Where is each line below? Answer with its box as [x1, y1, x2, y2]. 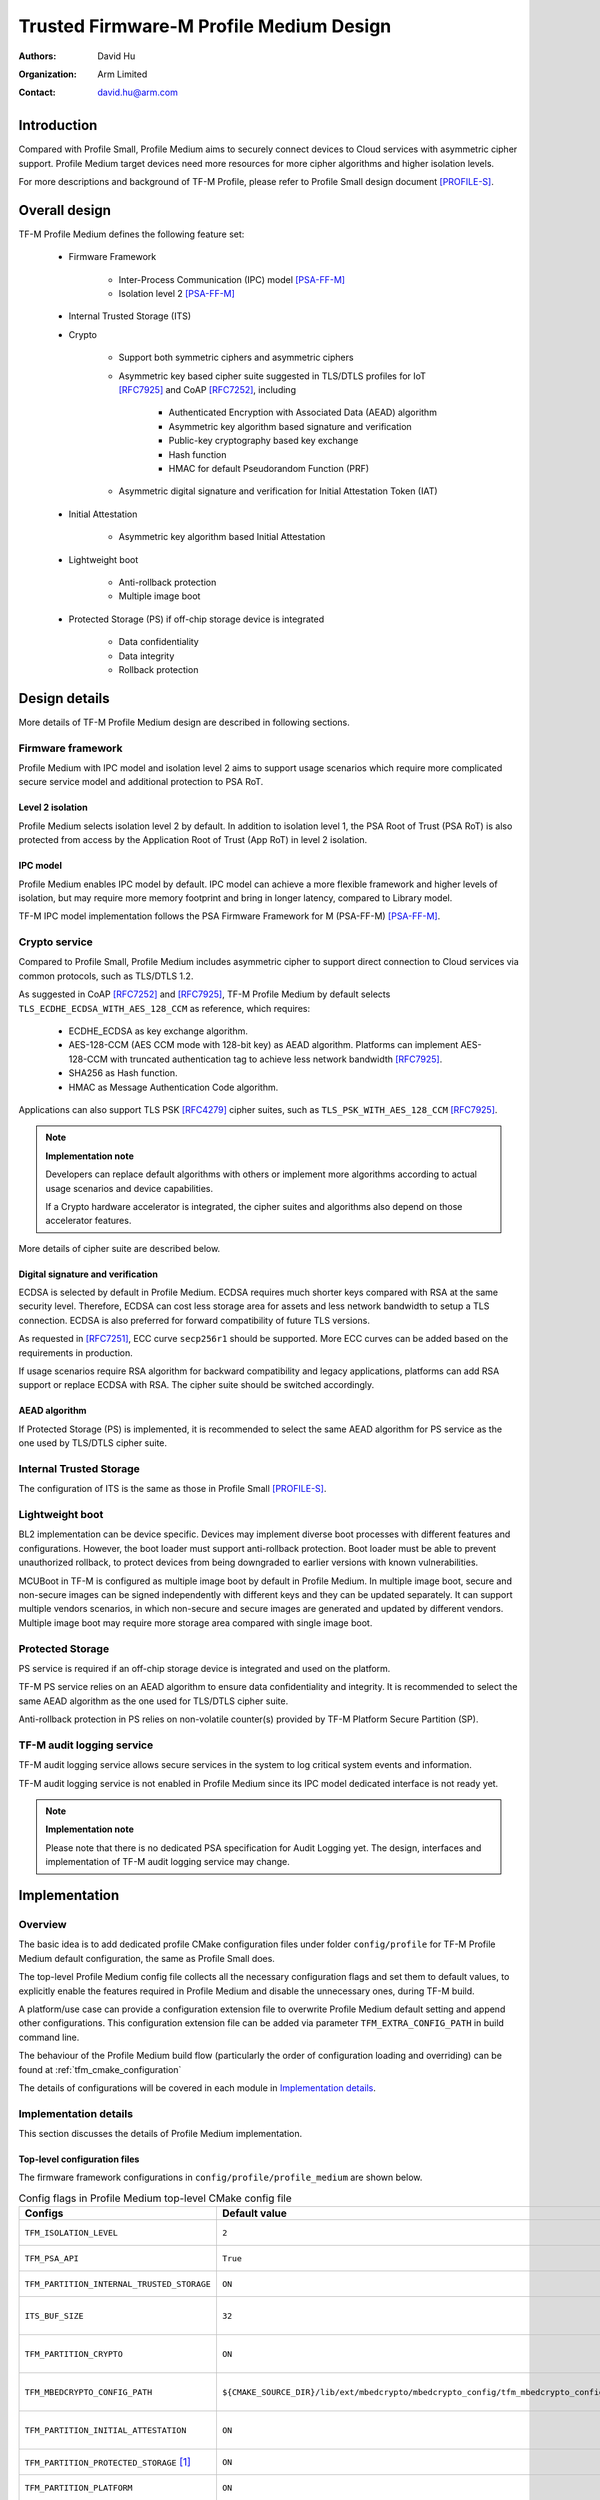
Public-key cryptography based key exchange [168, 435, 359, 447]
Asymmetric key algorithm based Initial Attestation [118, 531, 326, 543]
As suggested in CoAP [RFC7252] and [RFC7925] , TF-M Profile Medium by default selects [18, 988, 391, 1000]
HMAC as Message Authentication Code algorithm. [68, 1081, 279, 1093]
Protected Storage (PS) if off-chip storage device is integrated [68, 613, 325, 625]
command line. [18, 2031, 80, 2043]
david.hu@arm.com [97, 86, 179, 99]
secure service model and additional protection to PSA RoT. [18, 776, 264, 788]
